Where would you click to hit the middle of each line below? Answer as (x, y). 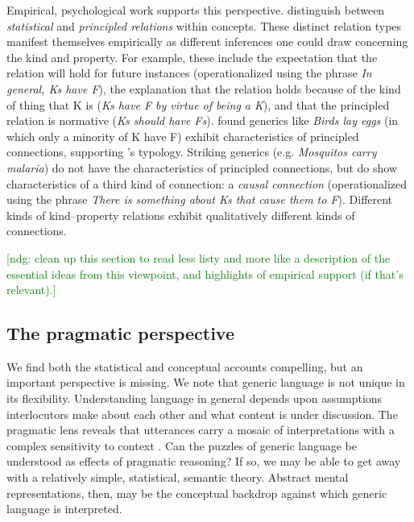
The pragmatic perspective (120, 333)
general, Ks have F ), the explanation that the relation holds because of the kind (204, 88)
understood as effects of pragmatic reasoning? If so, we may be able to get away (204, 461)
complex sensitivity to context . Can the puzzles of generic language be (182, 445)
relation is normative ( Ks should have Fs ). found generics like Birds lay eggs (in (203, 120)
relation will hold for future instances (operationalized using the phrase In (189, 73)
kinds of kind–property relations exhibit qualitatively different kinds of (181, 215)
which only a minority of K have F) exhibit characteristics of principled (183, 136)
